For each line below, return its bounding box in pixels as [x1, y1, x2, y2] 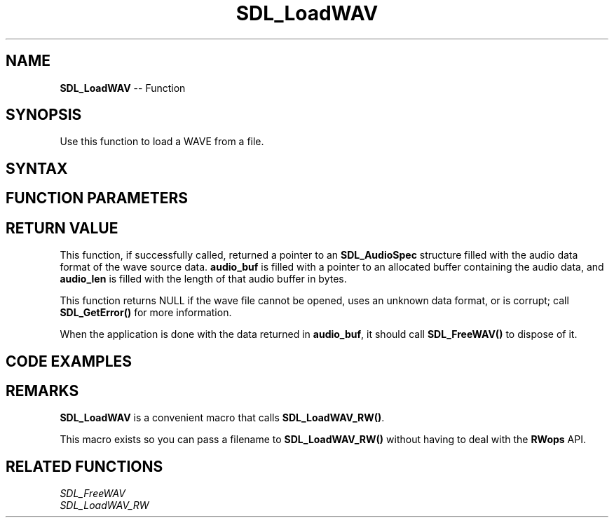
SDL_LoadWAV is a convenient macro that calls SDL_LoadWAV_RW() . [60, 412, 385, 424]
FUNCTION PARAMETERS [6, 189, 188, 208]
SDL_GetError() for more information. [60, 306, 232, 319]
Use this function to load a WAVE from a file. [60, 135, 264, 148]
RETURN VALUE [6, 219, 118, 237]
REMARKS [6, 381, 79, 400]
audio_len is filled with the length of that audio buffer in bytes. [60, 273, 347, 285]
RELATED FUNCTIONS [6, 457, 163, 475]
